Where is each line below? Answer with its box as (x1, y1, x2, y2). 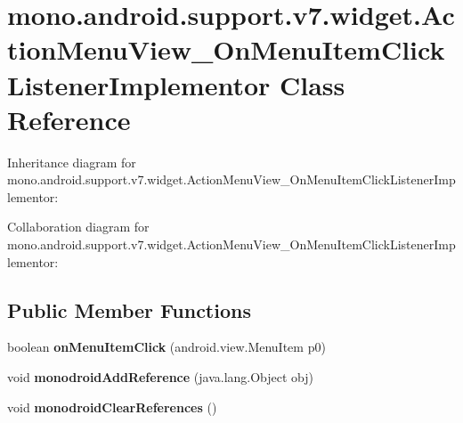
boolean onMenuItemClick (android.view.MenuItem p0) (7, 338, 326, 356)
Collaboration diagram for (7, 217, 150, 236)
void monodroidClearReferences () (7, 397, 217, 416)
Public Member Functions (7, 296, 251, 323)
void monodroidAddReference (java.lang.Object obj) (7, 368, 314, 386)
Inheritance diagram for (7, 152, 136, 171)
